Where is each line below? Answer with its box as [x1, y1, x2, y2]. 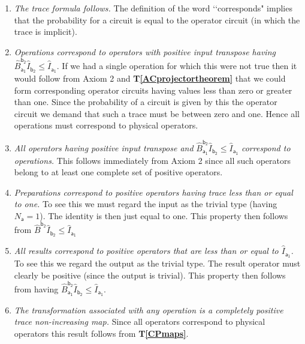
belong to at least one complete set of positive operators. [14, 166, 223, 178]
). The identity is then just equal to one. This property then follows [40, 209, 288, 222]
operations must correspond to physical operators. [14, 119, 198, 131]
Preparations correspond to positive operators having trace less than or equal [14, 186, 293, 198]
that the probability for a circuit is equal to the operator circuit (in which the [14, 13, 300, 26]
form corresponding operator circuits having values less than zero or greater [14, 83, 292, 96]
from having [14, 282, 59, 295]
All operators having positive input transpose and [14, 141, 194, 154]
